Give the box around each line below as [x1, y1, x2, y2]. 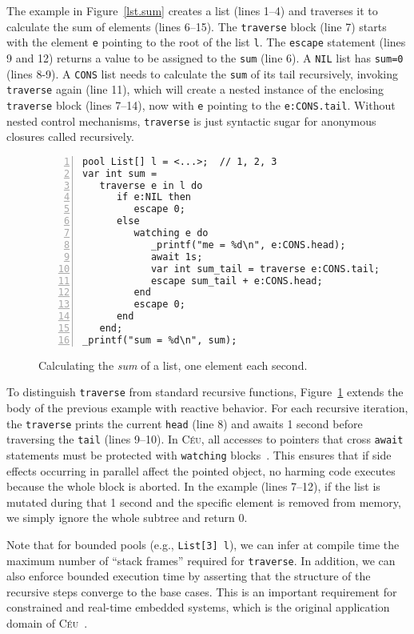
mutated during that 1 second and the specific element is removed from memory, [6, 493, 401, 510]
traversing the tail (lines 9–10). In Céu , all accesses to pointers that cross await [6, 431, 404, 447]
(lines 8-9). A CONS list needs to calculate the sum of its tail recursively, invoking [6, 65, 399, 82]
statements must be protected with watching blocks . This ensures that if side [6, 446, 392, 463]
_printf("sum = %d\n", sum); [82, 334, 237, 346]
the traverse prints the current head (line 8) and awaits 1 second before [6, 415, 363, 431]
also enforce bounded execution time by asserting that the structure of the [6, 568, 371, 584]
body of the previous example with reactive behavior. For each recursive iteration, [6, 399, 408, 416]
